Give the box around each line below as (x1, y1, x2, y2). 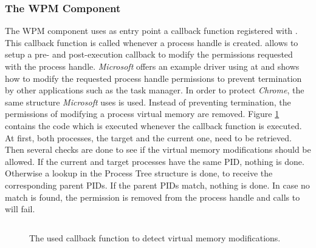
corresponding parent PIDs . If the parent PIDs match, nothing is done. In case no (5, 178, 310, 191)
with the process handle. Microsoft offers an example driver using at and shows (5, 60, 300, 72)
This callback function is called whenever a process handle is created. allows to (5, 36, 298, 49)
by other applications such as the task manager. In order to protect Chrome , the (5, 84, 304, 96)
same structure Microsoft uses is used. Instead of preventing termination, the (5, 95, 291, 108)
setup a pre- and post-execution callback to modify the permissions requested (5, 48, 293, 61)
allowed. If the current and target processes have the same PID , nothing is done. (5, 155, 304, 167)
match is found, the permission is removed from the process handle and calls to (5, 190, 300, 203)
